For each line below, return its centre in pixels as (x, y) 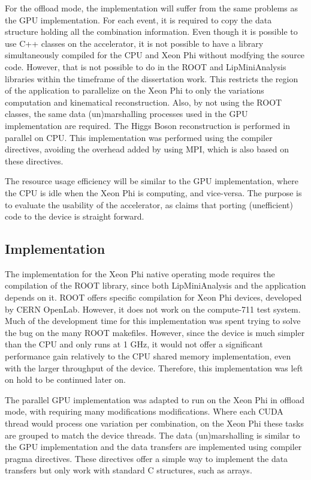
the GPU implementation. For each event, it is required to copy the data (138, 19)
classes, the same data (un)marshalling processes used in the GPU (126, 114)
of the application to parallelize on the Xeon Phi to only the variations (135, 90)
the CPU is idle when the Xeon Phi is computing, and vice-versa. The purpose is (153, 192)
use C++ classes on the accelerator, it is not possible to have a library (134, 43)
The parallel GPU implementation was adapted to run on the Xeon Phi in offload (155, 399)
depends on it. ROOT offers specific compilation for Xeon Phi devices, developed (153, 297)
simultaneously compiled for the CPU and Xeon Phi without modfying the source (155, 55)
